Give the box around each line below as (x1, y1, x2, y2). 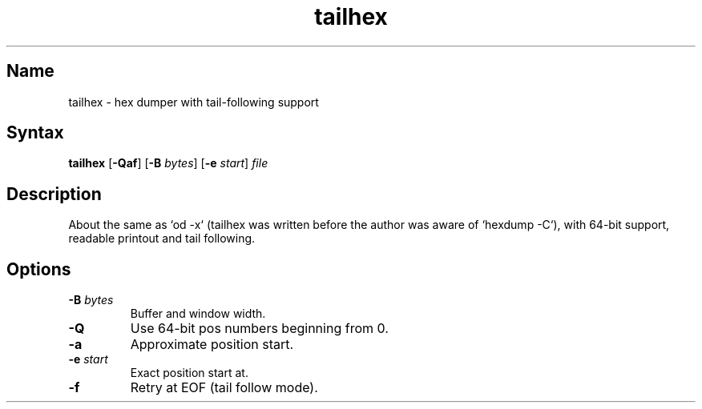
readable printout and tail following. (68, 231, 256, 246)
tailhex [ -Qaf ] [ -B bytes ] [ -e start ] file (68, 156, 268, 170)
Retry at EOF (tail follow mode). (130, 379, 318, 396)
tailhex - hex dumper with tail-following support (68, 94, 319, 109)
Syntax (6, 122, 64, 143)
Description (6, 183, 102, 204)
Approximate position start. (130, 336, 294, 353)
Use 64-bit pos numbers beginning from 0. (130, 320, 389, 337)
